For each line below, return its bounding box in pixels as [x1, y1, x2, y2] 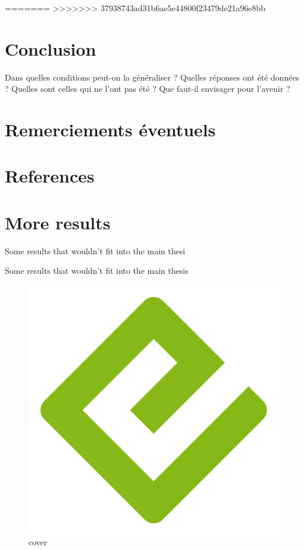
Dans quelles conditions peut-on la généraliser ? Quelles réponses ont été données [5, 71, 300, 83]
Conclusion [5, 36, 97, 60]
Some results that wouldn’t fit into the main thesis [5, 264, 188, 277]
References [5, 164, 95, 188]
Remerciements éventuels [5, 117, 216, 142]
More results [5, 210, 111, 234]
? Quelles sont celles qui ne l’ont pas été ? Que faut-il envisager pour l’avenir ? [5, 82, 290, 95]
